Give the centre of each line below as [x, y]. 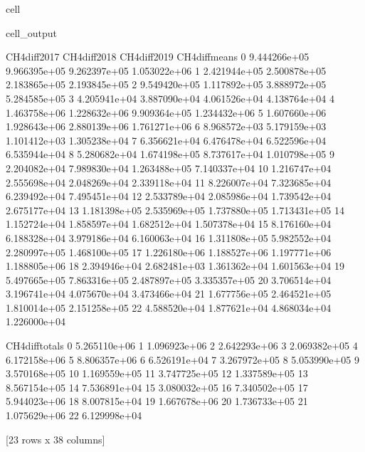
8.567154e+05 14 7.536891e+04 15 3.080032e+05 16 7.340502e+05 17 [157, 387]
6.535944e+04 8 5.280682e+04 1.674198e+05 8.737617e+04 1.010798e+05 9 [170, 154]
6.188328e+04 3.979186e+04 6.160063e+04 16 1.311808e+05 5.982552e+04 [169, 237]
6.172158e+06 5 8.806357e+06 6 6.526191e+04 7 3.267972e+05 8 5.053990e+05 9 [182, 359]
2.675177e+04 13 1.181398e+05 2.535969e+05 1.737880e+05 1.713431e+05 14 [175, 210]
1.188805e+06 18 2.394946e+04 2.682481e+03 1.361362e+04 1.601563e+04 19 [175, 266]
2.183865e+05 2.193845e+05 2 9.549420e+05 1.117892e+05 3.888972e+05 [166, 84]
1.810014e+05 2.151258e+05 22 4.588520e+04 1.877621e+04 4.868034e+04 [169, 307]
